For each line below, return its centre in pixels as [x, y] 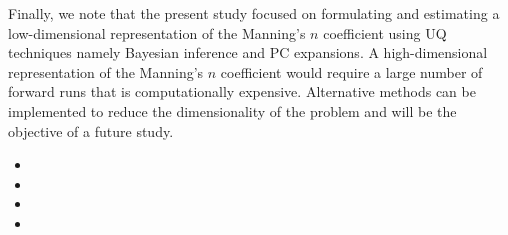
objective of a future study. [91, 130]
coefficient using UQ [385, 32]
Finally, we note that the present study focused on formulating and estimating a [254, 13]
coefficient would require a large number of [351, 71]
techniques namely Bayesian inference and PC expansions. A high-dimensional [248, 52]
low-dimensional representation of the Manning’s [157, 32]
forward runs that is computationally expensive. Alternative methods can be [242, 91]
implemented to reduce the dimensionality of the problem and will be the [232, 110]
